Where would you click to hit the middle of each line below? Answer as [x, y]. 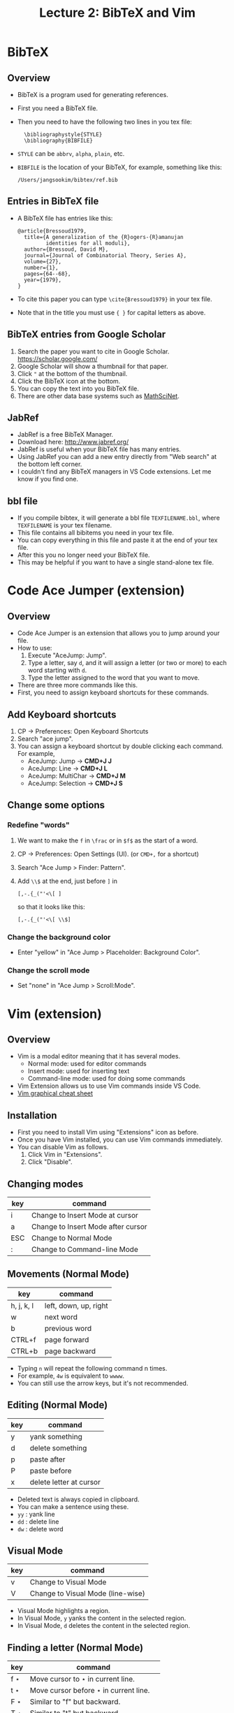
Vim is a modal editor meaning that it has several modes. [98, 1056]
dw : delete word [41, 1529]
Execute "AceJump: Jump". [67, 655]
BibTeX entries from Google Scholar [87, 334]
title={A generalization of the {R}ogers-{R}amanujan [104, 237]
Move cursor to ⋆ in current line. [82, 1679]
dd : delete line [38, 1522]
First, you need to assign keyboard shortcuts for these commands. [113, 692]
